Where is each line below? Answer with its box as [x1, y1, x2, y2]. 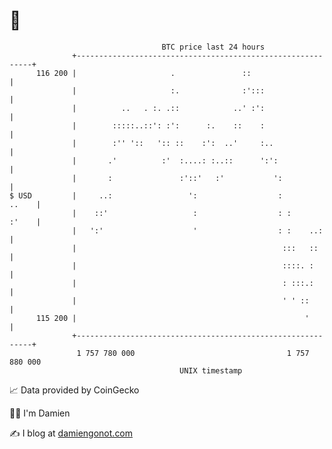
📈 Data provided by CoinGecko [9, 384, 140, 396]
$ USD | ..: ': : [9, 190, 283, 201]
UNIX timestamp [179, 365, 243, 376]
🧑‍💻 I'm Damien [9, 407, 71, 419]
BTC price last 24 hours [161, 42, 266, 52]
